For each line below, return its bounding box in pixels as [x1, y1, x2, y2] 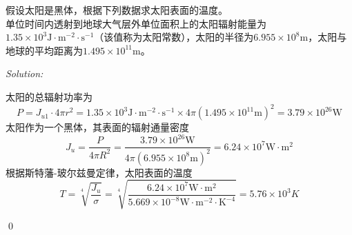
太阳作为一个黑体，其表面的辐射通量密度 [6, 120, 189, 134]
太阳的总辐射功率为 [6, 89, 92, 103]
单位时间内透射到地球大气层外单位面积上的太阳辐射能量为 [6, 16, 266, 30]
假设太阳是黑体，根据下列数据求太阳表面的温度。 [6, 3, 228, 17]
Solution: [6, 66, 43, 81]
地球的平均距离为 [6, 43, 83, 57]
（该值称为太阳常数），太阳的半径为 [94, 30, 254, 44]
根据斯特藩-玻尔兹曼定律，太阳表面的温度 [6, 165, 193, 179]
